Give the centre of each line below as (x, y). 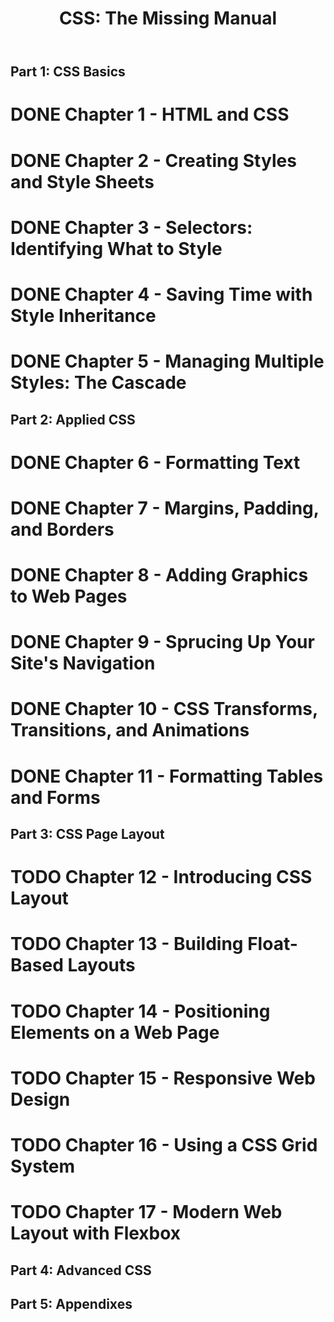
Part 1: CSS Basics (68, 72)
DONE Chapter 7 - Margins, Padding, (165, 508)
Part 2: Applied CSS (73, 419)
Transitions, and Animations (130, 730)
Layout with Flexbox (96, 1233)
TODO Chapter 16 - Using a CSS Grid (164, 1144)
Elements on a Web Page (115, 1032)
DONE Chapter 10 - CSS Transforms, (164, 709)
